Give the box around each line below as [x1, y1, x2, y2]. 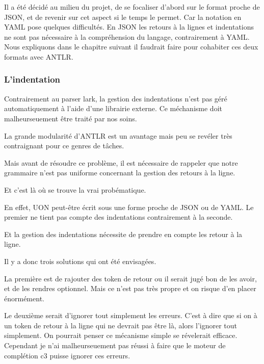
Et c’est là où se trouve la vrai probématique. [4, 184, 146, 195]
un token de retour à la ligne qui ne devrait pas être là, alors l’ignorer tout [4, 320, 237, 330]
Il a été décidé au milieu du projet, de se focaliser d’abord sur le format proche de [4, 2, 260, 12]
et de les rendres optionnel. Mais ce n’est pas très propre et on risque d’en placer [4, 283, 256, 294]
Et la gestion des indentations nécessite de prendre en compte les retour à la [4, 228, 243, 239]
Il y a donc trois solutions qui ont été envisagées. [4, 255, 156, 266]
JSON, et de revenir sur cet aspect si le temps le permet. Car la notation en [4, 11, 242, 22]
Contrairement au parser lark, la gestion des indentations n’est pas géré [4, 93, 227, 103]
